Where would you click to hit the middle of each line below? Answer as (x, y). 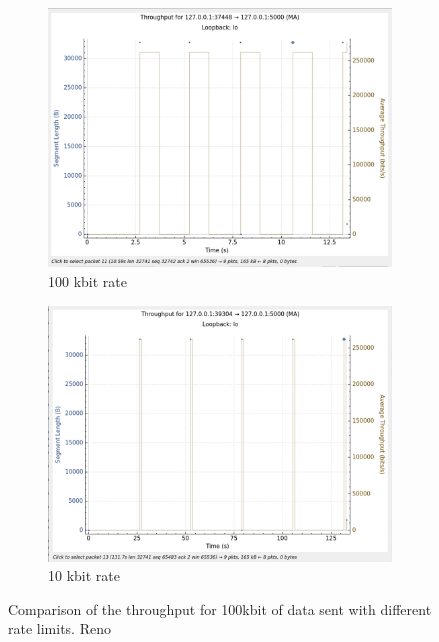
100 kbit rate (87, 280)
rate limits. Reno (59, 628)
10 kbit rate (84, 575)
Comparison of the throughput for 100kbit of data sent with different (220, 608)
